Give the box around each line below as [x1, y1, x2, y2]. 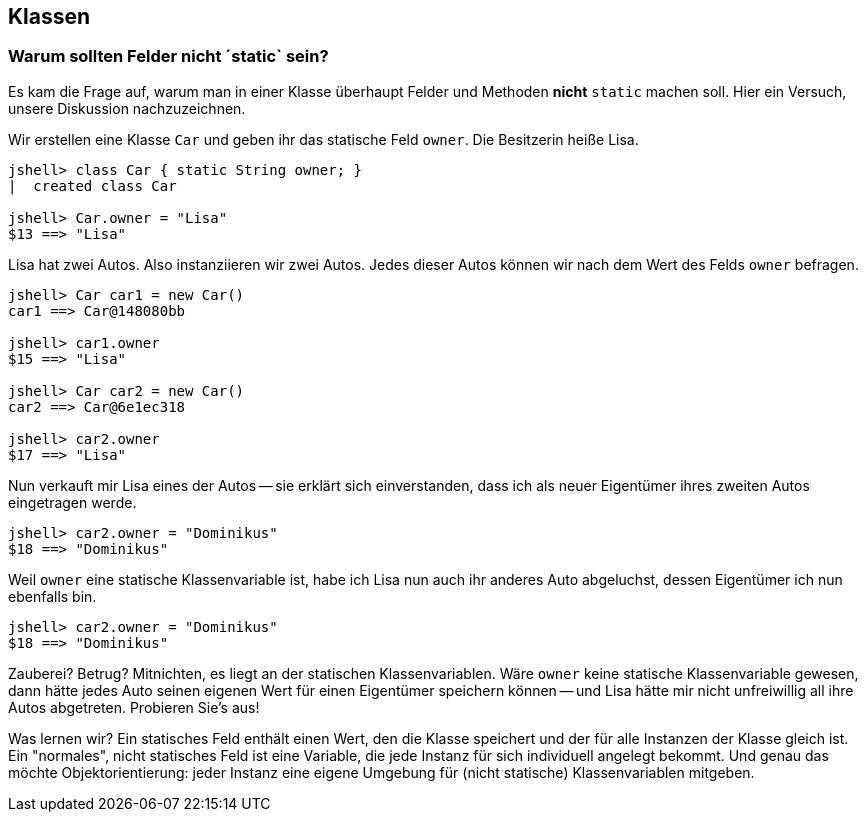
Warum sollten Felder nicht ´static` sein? [8, 46, 329, 67]
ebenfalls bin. [8, 587, 97, 605]
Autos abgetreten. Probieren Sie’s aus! [8, 698, 260, 716]
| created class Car [8, 177, 177, 194]
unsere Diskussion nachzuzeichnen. [8, 99, 246, 117]
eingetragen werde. [8, 493, 137, 511]
